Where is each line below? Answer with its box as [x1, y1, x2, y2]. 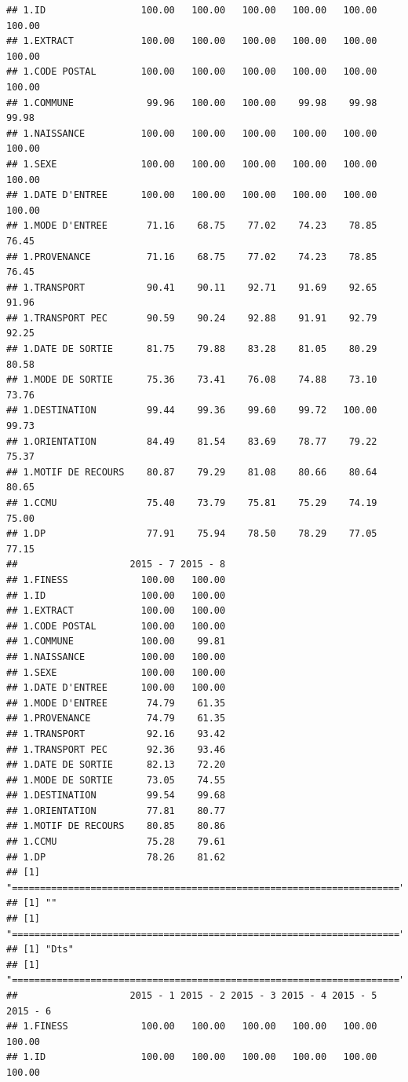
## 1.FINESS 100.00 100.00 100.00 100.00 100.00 [6, 1021, 377, 1032]
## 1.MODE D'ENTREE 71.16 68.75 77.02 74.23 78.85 [6, 220, 377, 232]
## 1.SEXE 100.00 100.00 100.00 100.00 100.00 [6, 158, 377, 170]
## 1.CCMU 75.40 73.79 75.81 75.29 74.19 [6, 497, 377, 508]
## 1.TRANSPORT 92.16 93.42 [6, 728, 226, 739]
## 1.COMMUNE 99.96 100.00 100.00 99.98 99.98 [6, 97, 377, 108]
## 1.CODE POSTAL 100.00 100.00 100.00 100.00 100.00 [6, 66, 377, 78]
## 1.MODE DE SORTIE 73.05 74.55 [6, 774, 226, 786]
